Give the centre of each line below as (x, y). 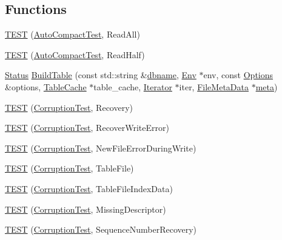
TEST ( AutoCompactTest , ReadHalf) (75, 54)
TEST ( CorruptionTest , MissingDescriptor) (86, 209)
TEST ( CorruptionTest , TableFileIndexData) (89, 188)
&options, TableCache (46, 86)
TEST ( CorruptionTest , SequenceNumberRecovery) (101, 229)
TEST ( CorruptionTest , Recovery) (69, 107)
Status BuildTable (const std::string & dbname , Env (101, 75)
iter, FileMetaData (214, 86)
